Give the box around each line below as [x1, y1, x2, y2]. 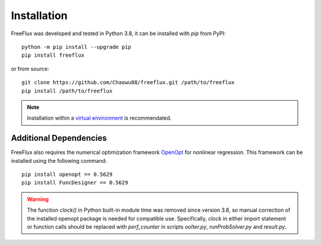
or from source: [11, 65, 49, 72]
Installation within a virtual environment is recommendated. [27, 114, 172, 122]
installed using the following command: [11, 157, 107, 164]
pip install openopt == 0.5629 [21, 170, 113, 178]
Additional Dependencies [11, 133, 107, 143]
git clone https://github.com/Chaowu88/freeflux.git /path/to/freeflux [21, 79, 235, 86]
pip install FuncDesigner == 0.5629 [21, 179, 128, 186]
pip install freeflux [21, 52, 84, 59]
